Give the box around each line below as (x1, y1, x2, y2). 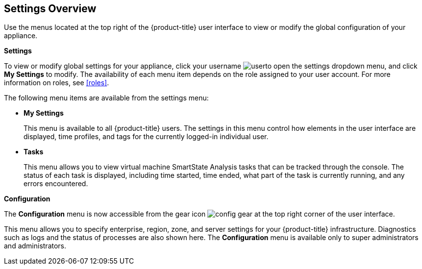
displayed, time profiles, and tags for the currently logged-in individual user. (24, 132, 269, 141)
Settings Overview (4, 2, 97, 15)
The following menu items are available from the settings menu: (4, 94, 209, 102)
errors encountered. (24, 179, 88, 188)
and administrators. (4, 242, 67, 250)
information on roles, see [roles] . (4, 78, 109, 87)
